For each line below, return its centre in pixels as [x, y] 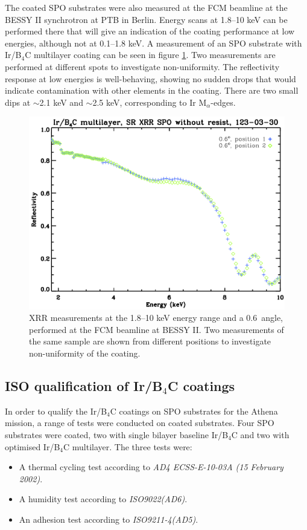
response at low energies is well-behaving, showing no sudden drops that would [150, 78]
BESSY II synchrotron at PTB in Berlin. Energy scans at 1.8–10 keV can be [146, 19]
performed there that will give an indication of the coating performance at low [150, 31]
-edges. [223, 102]
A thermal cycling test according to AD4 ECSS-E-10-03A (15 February [151, 467]
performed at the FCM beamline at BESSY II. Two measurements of [157, 329]
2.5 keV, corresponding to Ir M [150, 102]
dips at [18, 102]
